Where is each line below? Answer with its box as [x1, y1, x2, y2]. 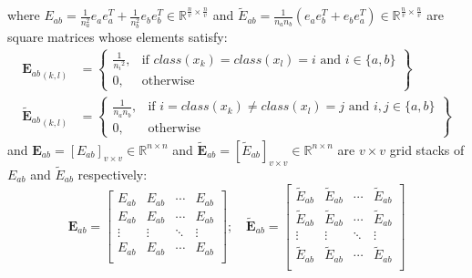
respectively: [77, 164, 148, 183]
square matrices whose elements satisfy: [7, 27, 228, 46]
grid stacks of [389, 139, 465, 159]
